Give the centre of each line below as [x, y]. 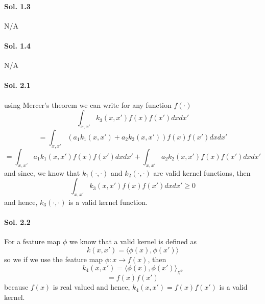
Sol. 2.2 [17, 222]
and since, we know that [42, 172]
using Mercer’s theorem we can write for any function [88, 104]
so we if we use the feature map [54, 259]
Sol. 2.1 [17, 85]
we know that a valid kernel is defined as [133, 241]
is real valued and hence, [91, 287]
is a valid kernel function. [108, 202]
